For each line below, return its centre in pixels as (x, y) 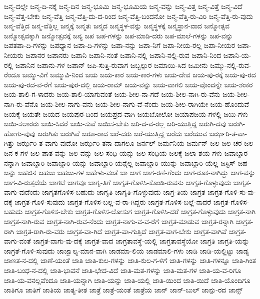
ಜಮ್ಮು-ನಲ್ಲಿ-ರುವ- (231, 65)
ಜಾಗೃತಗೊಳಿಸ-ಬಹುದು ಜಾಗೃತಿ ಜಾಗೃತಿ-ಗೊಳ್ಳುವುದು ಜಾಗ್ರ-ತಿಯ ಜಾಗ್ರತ (123, 192)
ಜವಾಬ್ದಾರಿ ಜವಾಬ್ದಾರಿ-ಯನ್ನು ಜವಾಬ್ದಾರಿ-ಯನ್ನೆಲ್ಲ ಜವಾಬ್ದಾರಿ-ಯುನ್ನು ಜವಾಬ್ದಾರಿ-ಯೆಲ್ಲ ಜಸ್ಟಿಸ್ (128, 162)
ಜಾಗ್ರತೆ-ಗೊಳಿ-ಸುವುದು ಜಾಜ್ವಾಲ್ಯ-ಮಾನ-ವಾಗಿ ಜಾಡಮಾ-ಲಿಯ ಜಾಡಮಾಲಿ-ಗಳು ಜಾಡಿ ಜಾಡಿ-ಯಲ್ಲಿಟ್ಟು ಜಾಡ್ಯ (126, 250)
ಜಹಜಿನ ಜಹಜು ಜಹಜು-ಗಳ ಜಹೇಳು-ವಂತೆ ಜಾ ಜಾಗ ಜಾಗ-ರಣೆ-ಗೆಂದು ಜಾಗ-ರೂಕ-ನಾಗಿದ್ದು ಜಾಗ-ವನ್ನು (137, 172)
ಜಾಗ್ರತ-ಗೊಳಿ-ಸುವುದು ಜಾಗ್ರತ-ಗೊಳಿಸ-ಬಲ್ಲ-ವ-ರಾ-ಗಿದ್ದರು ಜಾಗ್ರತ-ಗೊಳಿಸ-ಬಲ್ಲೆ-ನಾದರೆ (113, 201)
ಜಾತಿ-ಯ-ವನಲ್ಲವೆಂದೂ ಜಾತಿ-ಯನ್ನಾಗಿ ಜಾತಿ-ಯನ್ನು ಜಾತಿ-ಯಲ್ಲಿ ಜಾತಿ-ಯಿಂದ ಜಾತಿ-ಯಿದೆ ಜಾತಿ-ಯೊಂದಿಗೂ (127, 280)
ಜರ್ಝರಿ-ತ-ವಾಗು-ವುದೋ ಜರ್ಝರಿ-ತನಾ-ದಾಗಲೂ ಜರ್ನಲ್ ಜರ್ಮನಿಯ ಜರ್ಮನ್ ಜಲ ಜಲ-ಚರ (129, 143)
